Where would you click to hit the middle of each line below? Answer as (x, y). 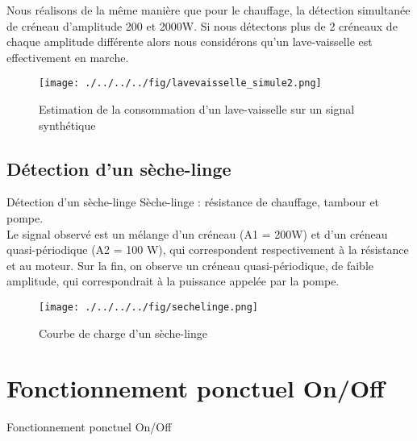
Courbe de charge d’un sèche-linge (123, 333)
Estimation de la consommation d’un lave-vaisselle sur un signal (197, 109)
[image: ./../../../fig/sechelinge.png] (149, 307)
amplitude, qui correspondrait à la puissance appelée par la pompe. (173, 281)
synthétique (67, 125)
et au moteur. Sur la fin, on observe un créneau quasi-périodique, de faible (190, 265)
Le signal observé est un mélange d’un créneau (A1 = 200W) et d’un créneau (197, 233)
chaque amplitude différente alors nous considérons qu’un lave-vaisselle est (190, 42)
